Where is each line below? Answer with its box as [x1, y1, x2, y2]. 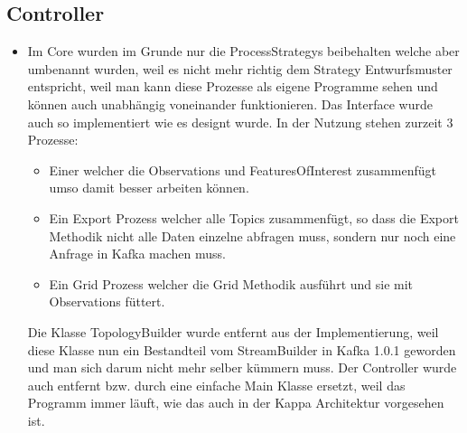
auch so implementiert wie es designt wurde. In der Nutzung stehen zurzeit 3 [27, 112, 453, 131]
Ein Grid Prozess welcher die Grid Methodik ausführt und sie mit [49, 274, 414, 293]
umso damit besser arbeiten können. [49, 178, 249, 197]
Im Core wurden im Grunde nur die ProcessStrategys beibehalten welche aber [27, 42, 460, 61]
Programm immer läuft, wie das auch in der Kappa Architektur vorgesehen [27, 393, 444, 412]
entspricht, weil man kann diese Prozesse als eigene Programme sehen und [27, 77, 438, 96]
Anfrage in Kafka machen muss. [49, 244, 227, 263]
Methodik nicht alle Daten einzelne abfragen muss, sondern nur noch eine [49, 226, 456, 245]
